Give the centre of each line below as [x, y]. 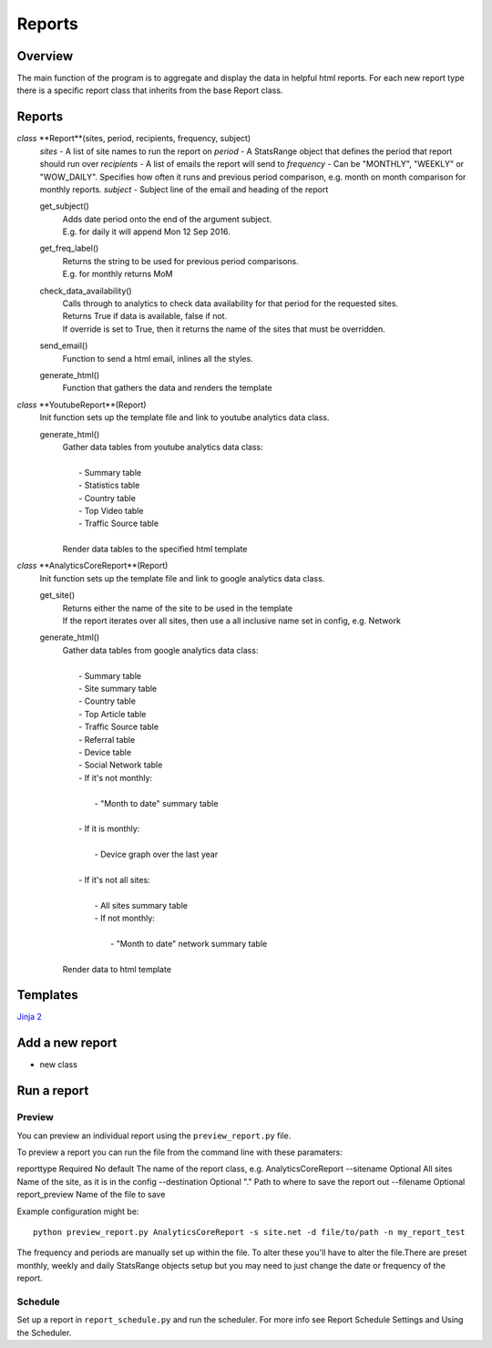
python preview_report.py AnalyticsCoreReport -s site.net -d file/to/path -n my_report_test [249, 1232]
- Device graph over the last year [156, 854]
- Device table [105, 752]
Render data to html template [117, 969]
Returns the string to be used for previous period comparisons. [181, 261]
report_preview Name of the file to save [91, 1195]
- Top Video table [111, 510]
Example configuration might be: [78, 1211]
